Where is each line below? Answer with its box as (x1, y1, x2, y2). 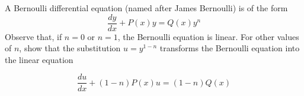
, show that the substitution (19, 42, 121, 54)
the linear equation (5, 53, 73, 65)
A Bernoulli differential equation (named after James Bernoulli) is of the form (5, 2, 288, 14)
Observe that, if (5, 30, 62, 42)
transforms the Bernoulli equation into (159, 42, 300, 54)
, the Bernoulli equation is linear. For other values (117, 30, 299, 42)
